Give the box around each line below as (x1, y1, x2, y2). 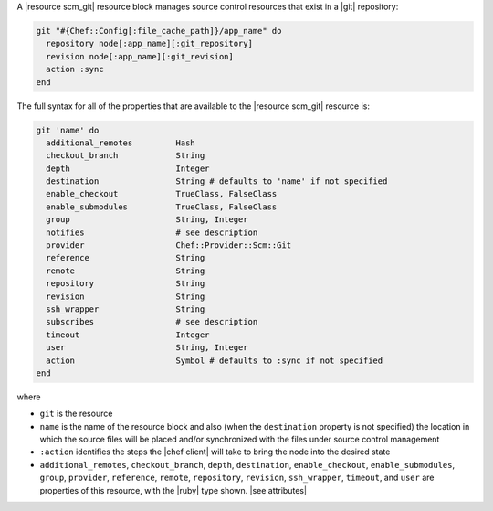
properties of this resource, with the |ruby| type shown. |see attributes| (39, 484, 308, 495)
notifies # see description (46, 227, 258, 238)
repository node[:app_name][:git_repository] (46, 38, 253, 49)
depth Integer (46, 163, 210, 174)
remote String (46, 265, 205, 276)
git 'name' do (36, 124, 100, 135)
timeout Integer (46, 329, 210, 340)
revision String (46, 291, 205, 302)
